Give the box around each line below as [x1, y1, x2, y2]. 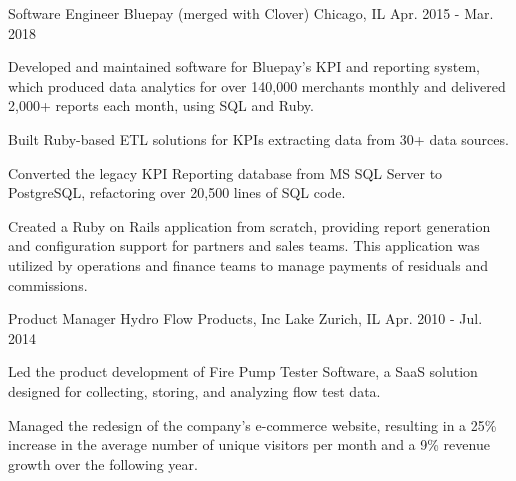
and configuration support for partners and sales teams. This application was [8, 235, 480, 256]
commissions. [8, 274, 88, 295]
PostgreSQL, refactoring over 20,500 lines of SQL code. [8, 182, 346, 203]
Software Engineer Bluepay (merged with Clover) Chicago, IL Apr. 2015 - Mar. [8, 3, 494, 23]
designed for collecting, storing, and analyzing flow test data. [8, 380, 381, 401]
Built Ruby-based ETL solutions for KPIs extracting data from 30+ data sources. [8, 128, 509, 149]
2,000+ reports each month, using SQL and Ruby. [8, 95, 314, 116]
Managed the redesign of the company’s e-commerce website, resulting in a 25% [8, 414, 497, 435]
